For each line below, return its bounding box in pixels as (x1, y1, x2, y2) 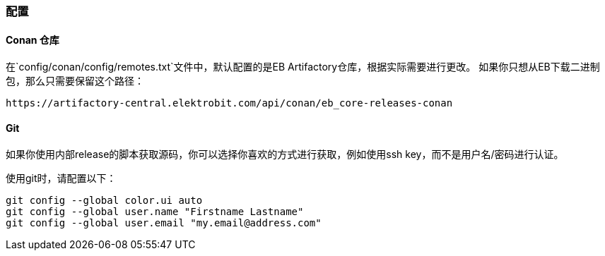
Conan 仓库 (6, 33, 59, 46)
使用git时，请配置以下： (6, 172, 117, 185)
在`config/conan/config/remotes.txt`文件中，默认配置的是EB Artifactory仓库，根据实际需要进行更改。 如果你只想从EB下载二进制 (6, 61, 600, 73)
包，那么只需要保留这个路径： (6, 75, 144, 87)
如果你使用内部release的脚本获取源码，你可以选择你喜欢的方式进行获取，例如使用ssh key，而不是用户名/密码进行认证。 (6, 148, 564, 161)
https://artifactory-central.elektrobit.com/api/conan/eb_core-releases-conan (6, 97, 453, 109)
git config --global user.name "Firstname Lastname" (6, 206, 304, 218)
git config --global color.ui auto (6, 195, 203, 207)
